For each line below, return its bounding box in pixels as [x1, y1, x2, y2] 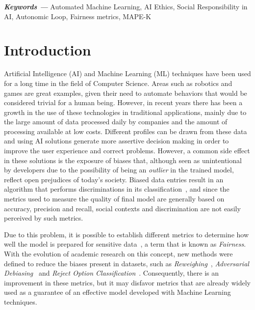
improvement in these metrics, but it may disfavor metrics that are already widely [4, 277, 251, 287]
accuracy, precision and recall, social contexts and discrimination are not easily [4, 203, 241, 213]
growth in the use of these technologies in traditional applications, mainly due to [4, 107, 247, 117]
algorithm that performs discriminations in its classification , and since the [4, 184, 229, 194]
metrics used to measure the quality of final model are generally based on [4, 194, 225, 204]
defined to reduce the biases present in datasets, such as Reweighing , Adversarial [4, 258, 249, 268]
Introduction [4, 40, 91, 60]
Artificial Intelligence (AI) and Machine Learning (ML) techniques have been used [4, 68, 251, 79]
